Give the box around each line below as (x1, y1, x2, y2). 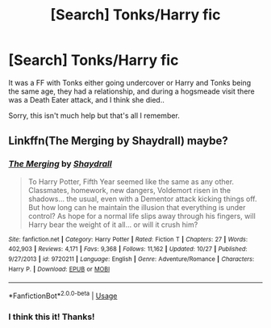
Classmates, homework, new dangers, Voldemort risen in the (27, 185, 231, 195)
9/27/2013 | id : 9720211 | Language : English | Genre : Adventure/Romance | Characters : (8, 254, 255, 263)
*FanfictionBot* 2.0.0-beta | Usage (8, 289, 118, 301)
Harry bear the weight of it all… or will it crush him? (27, 220, 198, 229)
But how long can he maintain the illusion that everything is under (27, 202, 246, 212)
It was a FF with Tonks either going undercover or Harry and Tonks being (8, 78, 252, 87)
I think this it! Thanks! (8, 311, 95, 322)
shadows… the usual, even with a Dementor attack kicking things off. (27, 194, 257, 204)
